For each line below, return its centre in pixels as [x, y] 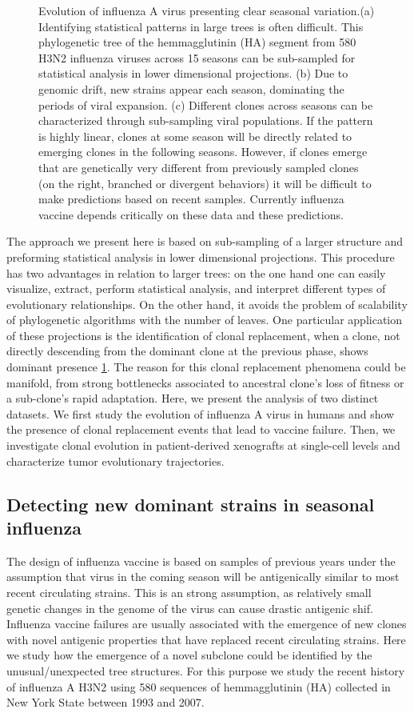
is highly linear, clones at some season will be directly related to [195, 136]
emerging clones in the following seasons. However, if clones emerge [203, 152]
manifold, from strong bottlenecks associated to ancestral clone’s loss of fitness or [205, 382]
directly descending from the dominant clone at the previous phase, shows [187, 351]
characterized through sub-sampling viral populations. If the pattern [206, 120]
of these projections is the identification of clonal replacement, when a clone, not [203, 335]
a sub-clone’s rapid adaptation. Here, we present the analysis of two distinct [193, 398]
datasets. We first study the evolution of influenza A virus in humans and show [201, 413]
